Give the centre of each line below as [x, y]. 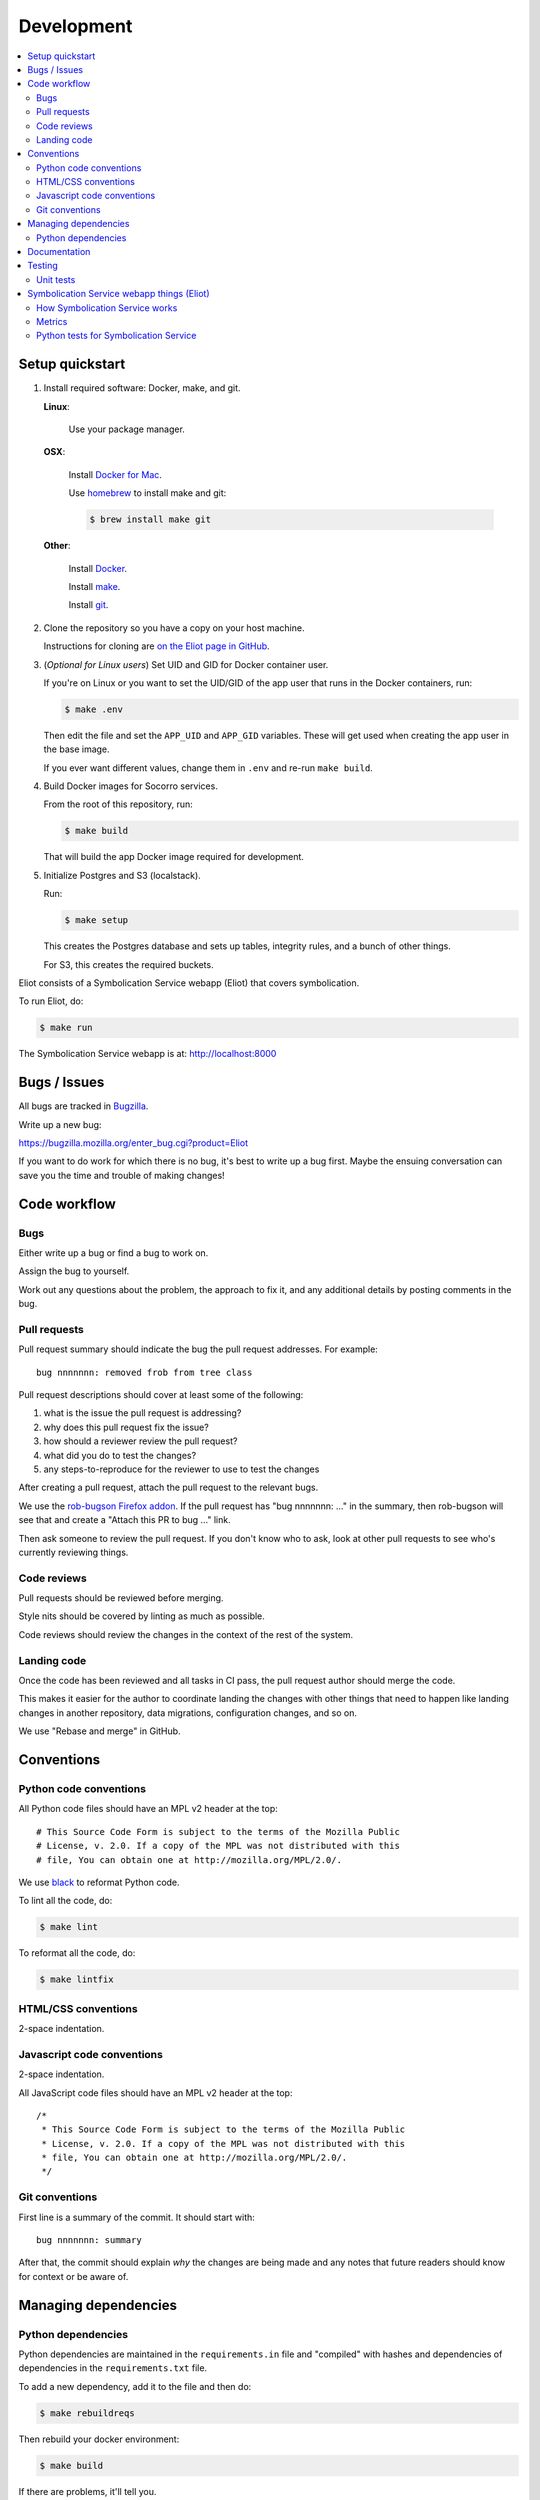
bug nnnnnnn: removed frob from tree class [144, 1372]
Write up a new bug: [60, 1124]
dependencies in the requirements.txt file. [113, 2368]
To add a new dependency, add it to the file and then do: [135, 2386]
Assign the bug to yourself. [74, 1271]
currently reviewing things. [73, 1552]
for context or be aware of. [73, 2276]
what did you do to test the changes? [120, 1455]
